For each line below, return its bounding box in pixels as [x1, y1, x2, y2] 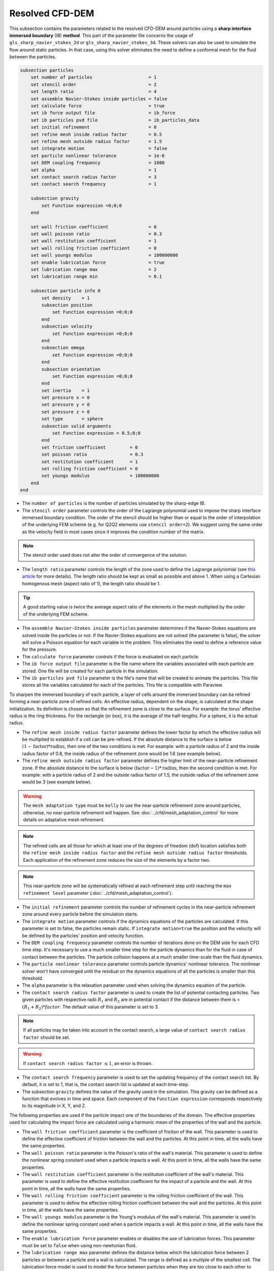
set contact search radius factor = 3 [30, 174, 157, 180]
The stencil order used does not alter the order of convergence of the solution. [23, 552, 188, 558]
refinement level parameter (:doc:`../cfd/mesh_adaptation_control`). [23, 890, 173, 896]
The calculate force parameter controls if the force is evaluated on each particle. [22, 653, 200, 659]
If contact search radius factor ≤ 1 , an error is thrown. [23, 1060, 153, 1066]
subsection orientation [41, 366, 101, 372]
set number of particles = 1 [30, 74, 157, 80]
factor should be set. [23, 1034, 71, 1040]
